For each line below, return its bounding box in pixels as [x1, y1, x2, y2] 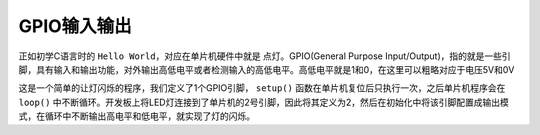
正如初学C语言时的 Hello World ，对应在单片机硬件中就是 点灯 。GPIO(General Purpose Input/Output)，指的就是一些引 [18, 50, 512, 62]
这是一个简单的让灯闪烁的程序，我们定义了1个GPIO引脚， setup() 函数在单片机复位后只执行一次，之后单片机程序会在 [18, 82, 506, 94]
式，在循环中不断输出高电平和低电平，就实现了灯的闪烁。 [18, 110, 255, 122]
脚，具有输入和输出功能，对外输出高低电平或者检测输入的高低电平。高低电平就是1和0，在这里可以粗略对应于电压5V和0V [18, 63, 515, 75]
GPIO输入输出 [18, 15, 132, 37]
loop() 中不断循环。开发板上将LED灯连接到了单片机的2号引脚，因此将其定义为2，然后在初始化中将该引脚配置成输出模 [18, 96, 510, 108]
